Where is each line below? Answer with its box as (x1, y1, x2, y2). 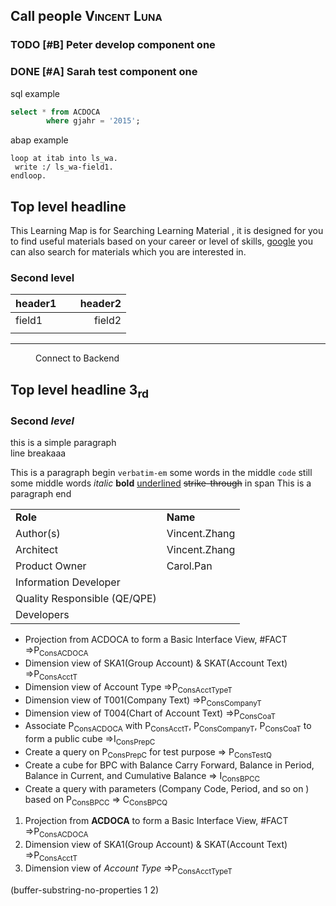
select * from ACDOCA (10, 107, 101, 117)
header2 (79, 297, 122, 311)
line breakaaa (10, 447, 67, 459)
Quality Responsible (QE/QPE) (15, 592, 157, 606)
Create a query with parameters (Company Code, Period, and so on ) (24, 782, 310, 794)
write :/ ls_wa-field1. (14, 162, 114, 173)
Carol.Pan (166, 559, 213, 573)
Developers (15, 608, 70, 622)
